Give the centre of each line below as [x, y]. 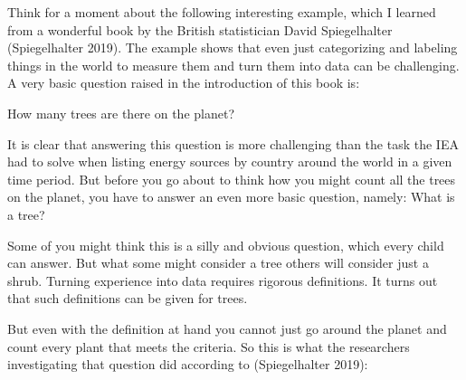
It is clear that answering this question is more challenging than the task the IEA [233, 143]
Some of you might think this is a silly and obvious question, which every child [226, 245]
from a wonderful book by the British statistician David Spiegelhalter [200, 29]
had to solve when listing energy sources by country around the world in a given [230, 161]
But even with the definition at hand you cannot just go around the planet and [227, 328]
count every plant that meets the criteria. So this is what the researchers [209, 346]
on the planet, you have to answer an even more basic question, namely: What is [231, 197]
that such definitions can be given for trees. [128, 298]
